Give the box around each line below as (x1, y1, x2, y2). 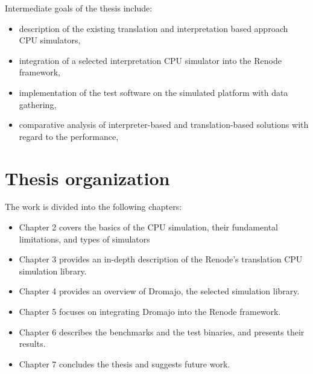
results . (19, 337, 46, 350)
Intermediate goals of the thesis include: (5, 2, 153, 14)
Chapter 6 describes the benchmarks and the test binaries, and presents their (19, 325, 305, 338)
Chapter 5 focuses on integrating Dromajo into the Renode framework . (19, 305, 281, 318)
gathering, (19, 98, 57, 110)
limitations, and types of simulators (19, 232, 150, 245)
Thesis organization (5, 165, 170, 190)
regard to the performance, (19, 130, 119, 142)
